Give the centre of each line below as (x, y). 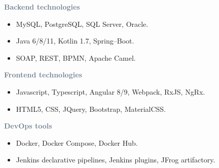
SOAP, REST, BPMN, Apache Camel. (76, 57)
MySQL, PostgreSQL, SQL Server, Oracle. (82, 24)
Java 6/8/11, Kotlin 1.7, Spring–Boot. (75, 41)
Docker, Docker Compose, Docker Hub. (77, 142)
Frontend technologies (43, 75)
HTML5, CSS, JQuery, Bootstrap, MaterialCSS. (91, 109)
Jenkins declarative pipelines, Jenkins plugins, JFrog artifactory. (116, 160)
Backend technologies (42, 7)
